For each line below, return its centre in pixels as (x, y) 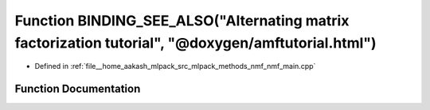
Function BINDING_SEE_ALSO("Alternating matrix (182, 21)
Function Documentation (78, 89)
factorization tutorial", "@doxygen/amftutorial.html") (196, 43)
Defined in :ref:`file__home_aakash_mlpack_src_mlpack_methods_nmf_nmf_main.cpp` (175, 66)
